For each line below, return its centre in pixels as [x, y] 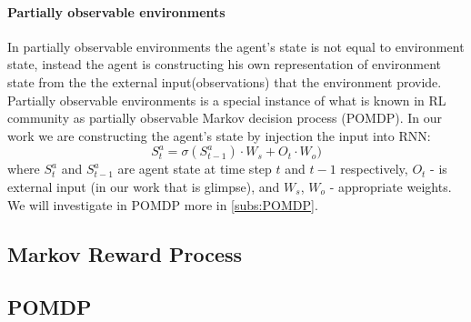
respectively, [374, 169]
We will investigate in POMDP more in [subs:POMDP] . [163, 204]
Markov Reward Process [125, 253]
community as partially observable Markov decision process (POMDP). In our [225, 118]
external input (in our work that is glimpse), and [144, 186]
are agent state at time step [195, 169]
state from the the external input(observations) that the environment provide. [225, 81]
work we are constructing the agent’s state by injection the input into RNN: [219, 135]
